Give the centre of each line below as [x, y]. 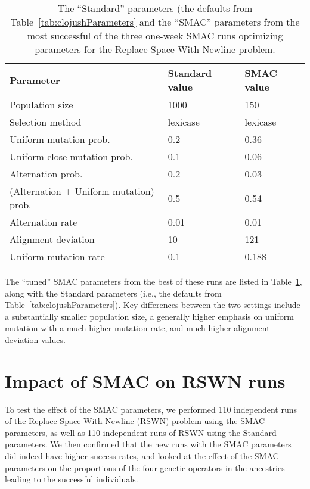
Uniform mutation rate [57, 256]
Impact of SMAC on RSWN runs [145, 380]
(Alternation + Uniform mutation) [82, 191]
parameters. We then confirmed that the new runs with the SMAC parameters [148, 444]
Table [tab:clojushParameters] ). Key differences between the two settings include [153, 305]
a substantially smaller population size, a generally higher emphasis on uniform [149, 316]
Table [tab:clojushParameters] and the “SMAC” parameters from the [155, 22]
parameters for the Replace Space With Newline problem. [155, 49]
